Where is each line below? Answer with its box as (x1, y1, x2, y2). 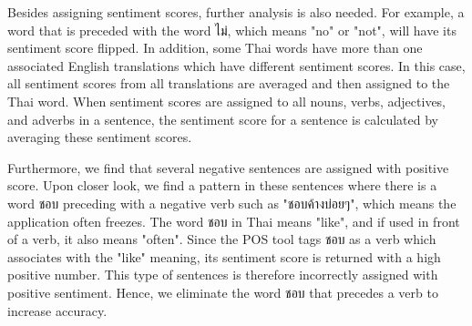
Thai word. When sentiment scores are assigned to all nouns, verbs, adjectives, (7, 91, 446, 110)
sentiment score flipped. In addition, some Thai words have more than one (7, 38, 423, 57)
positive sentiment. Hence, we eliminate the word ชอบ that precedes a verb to (7, 282, 438, 301)
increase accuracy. (7, 301, 108, 320)
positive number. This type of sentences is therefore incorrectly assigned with (7, 265, 438, 284)
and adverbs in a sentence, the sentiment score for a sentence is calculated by (7, 109, 439, 128)
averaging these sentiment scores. (7, 127, 192, 147)
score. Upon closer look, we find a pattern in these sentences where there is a (7, 176, 437, 195)
